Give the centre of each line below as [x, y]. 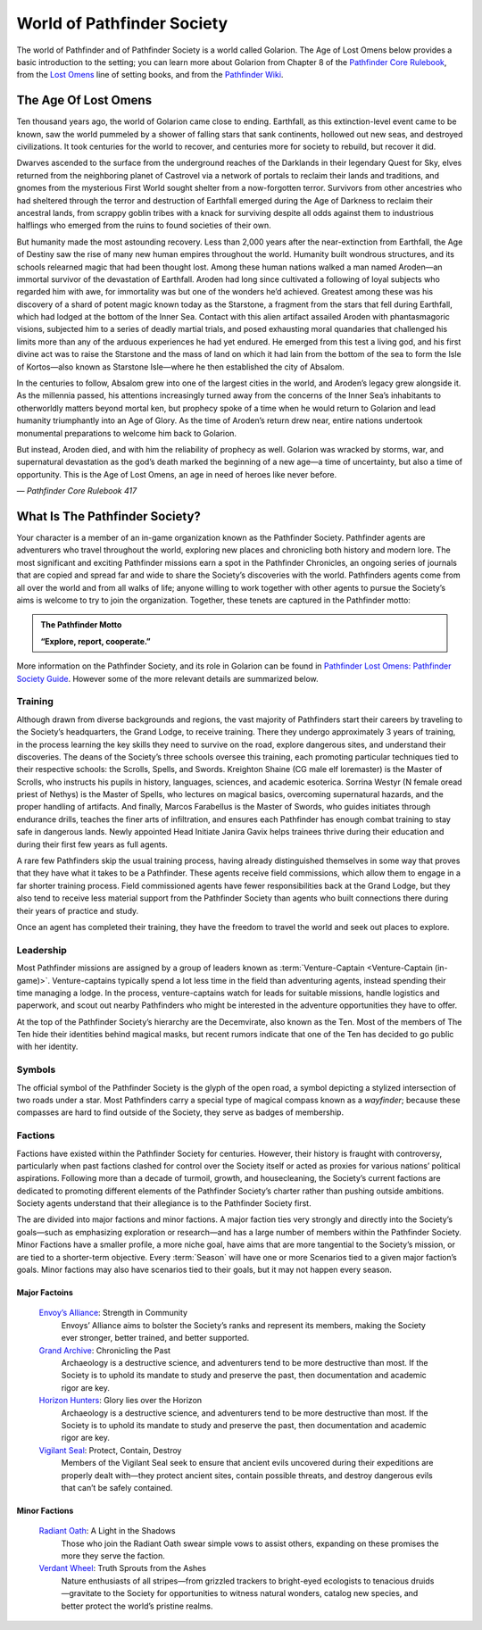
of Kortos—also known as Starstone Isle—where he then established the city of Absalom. [180, 367]
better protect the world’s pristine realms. [137, 1606]
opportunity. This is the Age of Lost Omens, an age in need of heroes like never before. [177, 474]
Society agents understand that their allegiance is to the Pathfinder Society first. [164, 1203]
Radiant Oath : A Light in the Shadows [107, 1531]
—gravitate [81, 1593]
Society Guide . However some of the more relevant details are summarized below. [167, 678]
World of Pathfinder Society [122, 23]
